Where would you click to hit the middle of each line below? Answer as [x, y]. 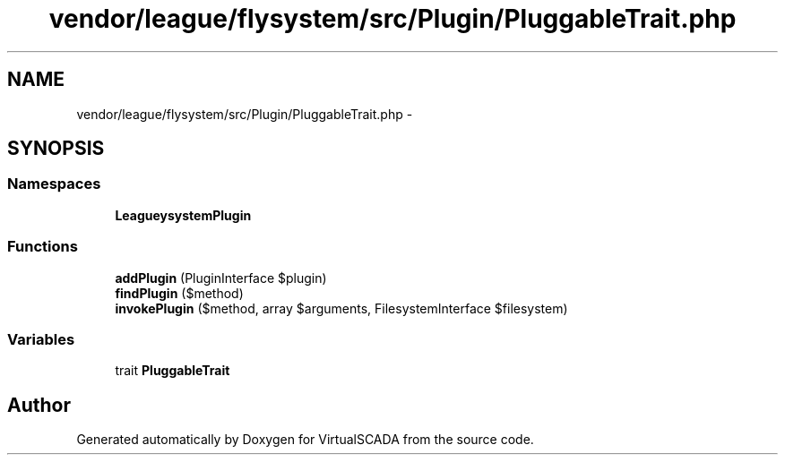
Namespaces [54, 184]
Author [39, 405]
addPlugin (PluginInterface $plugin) [221, 278]
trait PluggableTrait [173, 371]
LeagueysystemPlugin [183, 215]
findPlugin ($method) [179, 293]
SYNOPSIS [56, 149]
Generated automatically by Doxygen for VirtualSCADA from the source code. [305, 440]
